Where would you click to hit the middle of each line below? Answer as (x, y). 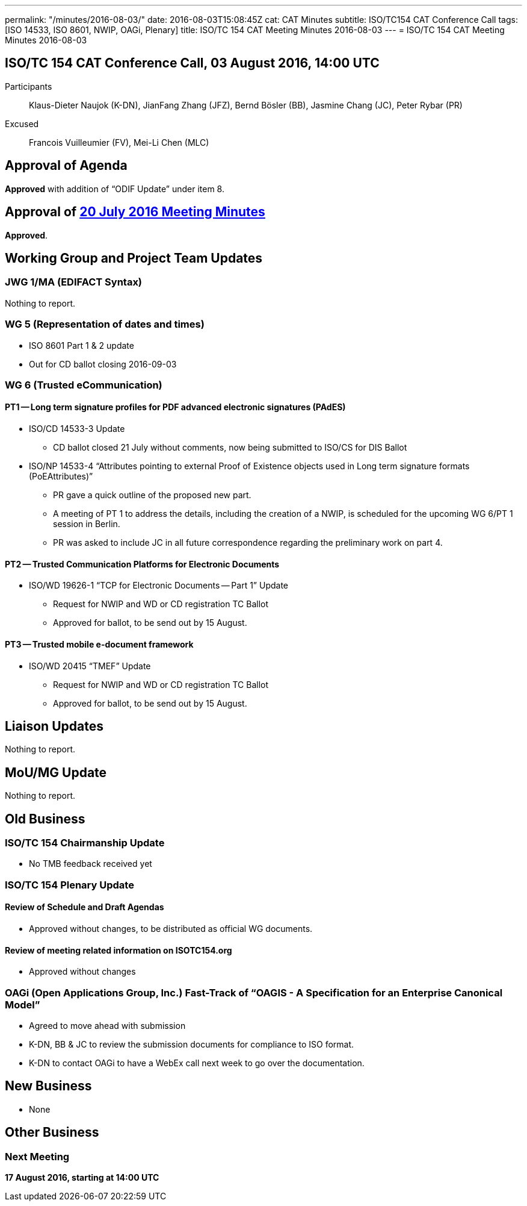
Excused (22, 123)
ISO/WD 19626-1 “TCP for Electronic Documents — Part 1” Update (159, 586)
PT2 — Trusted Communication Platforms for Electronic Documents (142, 564)
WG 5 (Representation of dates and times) (105, 324)
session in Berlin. (87, 524)
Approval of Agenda (66, 166)
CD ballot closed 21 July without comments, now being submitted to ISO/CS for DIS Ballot (230, 448)
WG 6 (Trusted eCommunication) (84, 385)
